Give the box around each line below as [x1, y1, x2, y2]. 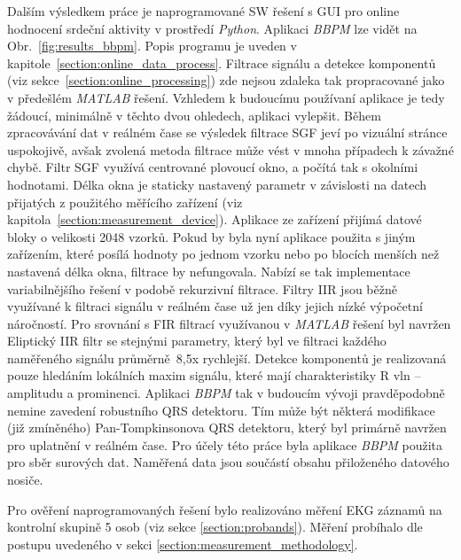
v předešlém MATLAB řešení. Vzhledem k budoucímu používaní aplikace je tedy [7, 88, 445, 106]
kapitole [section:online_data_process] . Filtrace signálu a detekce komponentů [7, 53, 436, 72]
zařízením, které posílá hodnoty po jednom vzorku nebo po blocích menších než [7, 245, 440, 263]
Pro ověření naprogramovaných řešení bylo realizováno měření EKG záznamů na [7, 500, 442, 518]
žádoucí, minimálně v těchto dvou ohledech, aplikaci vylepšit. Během [7, 105, 381, 124]
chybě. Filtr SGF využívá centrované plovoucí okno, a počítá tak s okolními [7, 158, 418, 176]
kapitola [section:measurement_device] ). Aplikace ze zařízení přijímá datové [7, 210, 422, 229]
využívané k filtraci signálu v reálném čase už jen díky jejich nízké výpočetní [7, 297, 423, 315]
